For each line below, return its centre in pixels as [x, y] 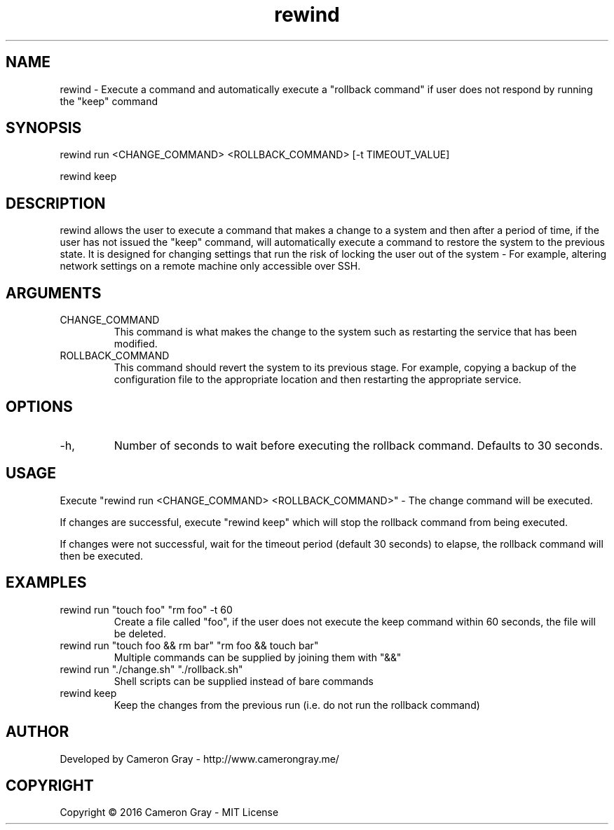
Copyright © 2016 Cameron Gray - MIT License [169, 812]
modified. [136, 344]
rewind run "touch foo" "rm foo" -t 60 [146, 609]
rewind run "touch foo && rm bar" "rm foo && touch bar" [189, 645]
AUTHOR [37, 732]
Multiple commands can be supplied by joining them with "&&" [258, 657]
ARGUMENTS [54, 293]
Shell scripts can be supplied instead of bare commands [244, 681]
